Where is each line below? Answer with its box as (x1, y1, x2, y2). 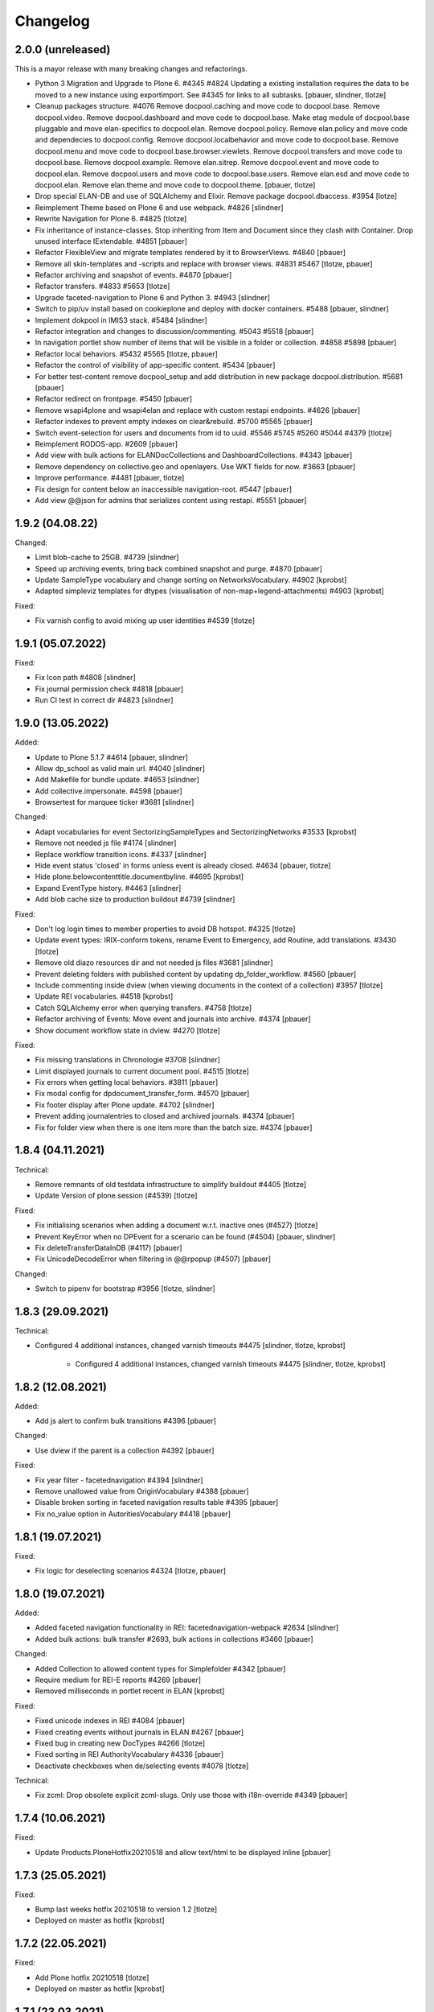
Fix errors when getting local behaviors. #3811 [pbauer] (35, 1078, 219, 1087)
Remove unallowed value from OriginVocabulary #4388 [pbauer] (35, 1486, 249, 1496)
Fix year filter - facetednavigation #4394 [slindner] (35, 1475, 204, 1485)
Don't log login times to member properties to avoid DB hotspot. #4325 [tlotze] (35, 924, 297, 934)
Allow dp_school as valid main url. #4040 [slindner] (35, 763, 205, 773)
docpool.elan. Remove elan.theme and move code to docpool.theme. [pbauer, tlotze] (35, 179, 316, 189)
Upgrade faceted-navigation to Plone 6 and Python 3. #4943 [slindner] (35, 292, 271, 302)
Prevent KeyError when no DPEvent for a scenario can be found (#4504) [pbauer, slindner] (35, 1231, 336, 1241)
